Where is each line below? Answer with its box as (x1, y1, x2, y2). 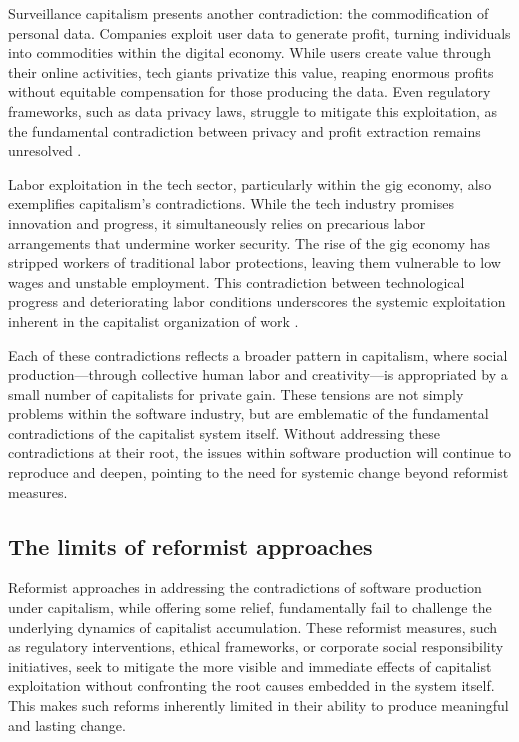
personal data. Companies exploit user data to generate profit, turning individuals (8, 22, 511, 43)
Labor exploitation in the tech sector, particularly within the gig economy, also (8, 173, 492, 194)
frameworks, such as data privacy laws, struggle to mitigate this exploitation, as (8, 100, 498, 121)
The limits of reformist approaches (8, 530, 373, 561)
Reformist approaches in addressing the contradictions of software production (8, 577, 482, 598)
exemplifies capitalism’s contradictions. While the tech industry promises (8, 193, 454, 214)
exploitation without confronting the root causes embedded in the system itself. (8, 675, 495, 696)
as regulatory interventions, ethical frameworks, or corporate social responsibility (8, 636, 504, 657)
